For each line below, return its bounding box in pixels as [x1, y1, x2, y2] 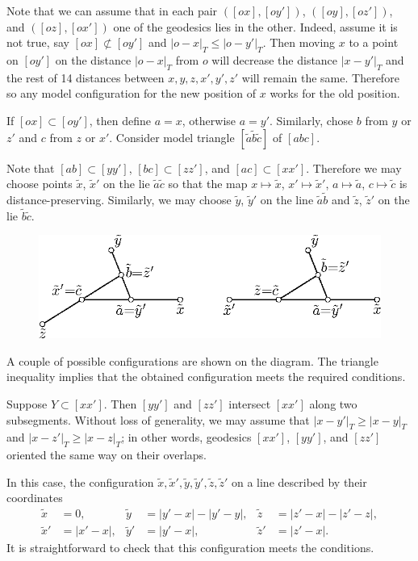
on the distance [55, 51, 132, 68]
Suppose [6, 395, 48, 412]
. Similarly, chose [269, 111, 353, 128]
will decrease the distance [211, 51, 338, 68]
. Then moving [262, 34, 336, 51]
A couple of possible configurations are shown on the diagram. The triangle [6, 352, 378, 369]
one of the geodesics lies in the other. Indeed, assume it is [113, 18, 398, 35]
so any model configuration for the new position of [6, 85, 257, 102]
